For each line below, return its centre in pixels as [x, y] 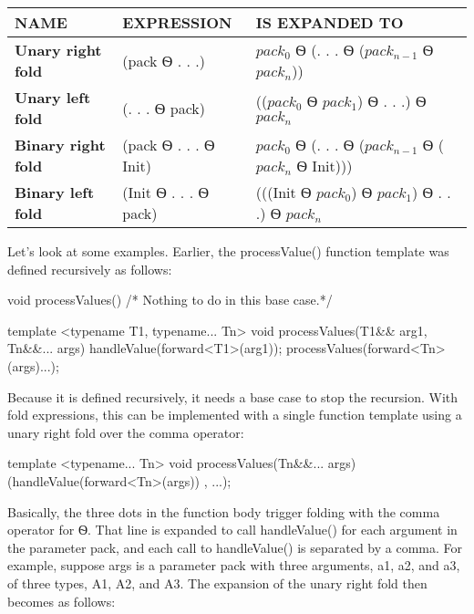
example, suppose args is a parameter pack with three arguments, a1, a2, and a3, [234, 565]
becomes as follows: [62, 601]
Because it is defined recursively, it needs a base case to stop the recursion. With [233, 396]
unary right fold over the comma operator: [126, 432]
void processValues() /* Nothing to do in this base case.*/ [170, 300]
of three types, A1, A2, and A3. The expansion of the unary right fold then [217, 583]
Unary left [53, 97]
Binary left [55, 192]
